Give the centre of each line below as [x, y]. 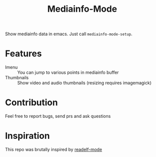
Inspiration [27, 136]
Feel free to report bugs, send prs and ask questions [58, 116]
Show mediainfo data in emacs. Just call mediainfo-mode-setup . [69, 34]
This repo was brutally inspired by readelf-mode [54, 149]
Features [23, 54]
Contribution [32, 102]
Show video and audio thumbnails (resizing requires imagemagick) [84, 83]
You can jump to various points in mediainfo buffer [68, 72]
